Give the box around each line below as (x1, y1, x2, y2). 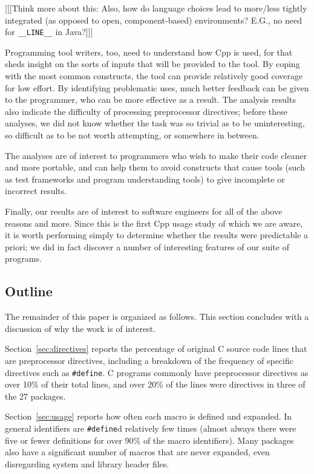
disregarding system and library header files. (5, 457, 169, 470)
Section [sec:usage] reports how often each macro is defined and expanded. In (5, 410, 292, 423)
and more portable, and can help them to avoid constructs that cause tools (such (5, 161, 305, 174)
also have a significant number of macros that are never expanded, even (5, 446, 270, 458)
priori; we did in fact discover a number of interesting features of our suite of (5, 240, 289, 253)
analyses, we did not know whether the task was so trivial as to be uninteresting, (5, 117, 305, 129)
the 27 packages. (5, 389, 66, 402)
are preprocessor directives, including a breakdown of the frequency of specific (5, 354, 293, 366)
